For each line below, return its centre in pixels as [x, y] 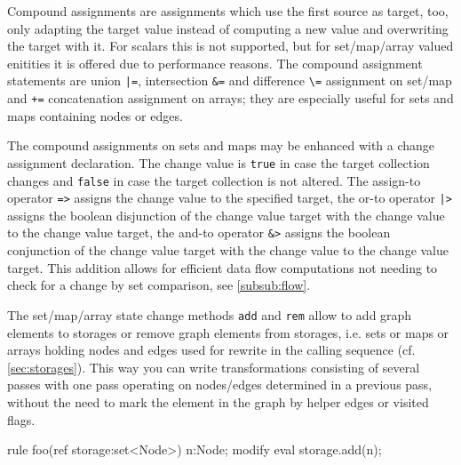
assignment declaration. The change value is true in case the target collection [219, 162]
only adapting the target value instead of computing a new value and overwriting [228, 28]
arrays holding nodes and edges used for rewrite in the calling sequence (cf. [211, 350]
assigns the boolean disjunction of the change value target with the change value [226, 215]
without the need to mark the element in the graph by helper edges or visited [218, 401]
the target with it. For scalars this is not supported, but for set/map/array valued [230, 46]
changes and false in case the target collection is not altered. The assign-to [214, 180]
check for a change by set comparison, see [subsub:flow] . [159, 285]
